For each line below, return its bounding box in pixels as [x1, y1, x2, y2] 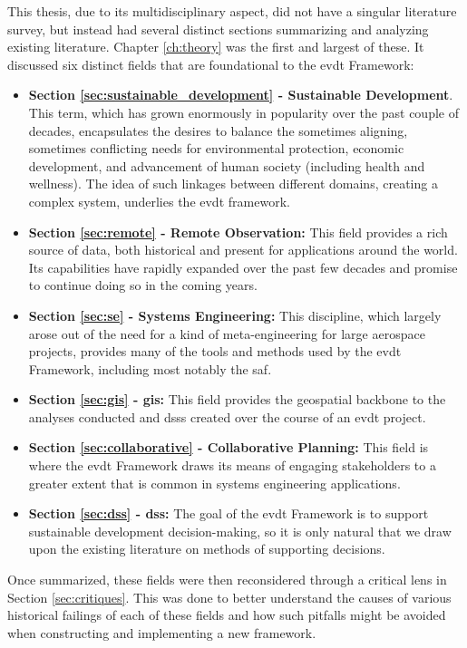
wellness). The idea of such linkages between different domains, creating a [28, 174, 438, 193]
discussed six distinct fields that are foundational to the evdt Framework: [7, 54, 414, 73]
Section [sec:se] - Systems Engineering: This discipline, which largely [28, 305, 442, 324]
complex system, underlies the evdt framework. [28, 191, 290, 210]
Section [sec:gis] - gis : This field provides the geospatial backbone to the [28, 390, 446, 409]
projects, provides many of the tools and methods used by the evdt [28, 342, 402, 361]
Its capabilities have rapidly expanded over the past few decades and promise [28, 257, 458, 276]
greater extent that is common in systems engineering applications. [28, 473, 401, 492]
